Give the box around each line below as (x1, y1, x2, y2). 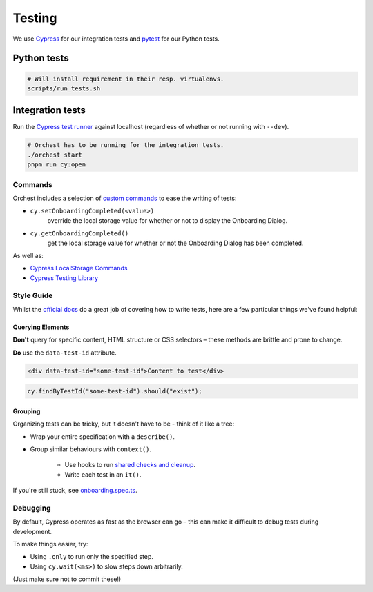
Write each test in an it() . (64, 470, 142, 479)
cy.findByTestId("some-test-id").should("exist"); (27, 387, 203, 395)
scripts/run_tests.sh (27, 84, 101, 92)
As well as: (12, 251, 44, 259)
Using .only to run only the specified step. (30, 553, 153, 561)
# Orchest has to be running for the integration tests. (27, 141, 224, 149)
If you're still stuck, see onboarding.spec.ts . (12, 486, 137, 495)
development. (12, 527, 52, 535)
